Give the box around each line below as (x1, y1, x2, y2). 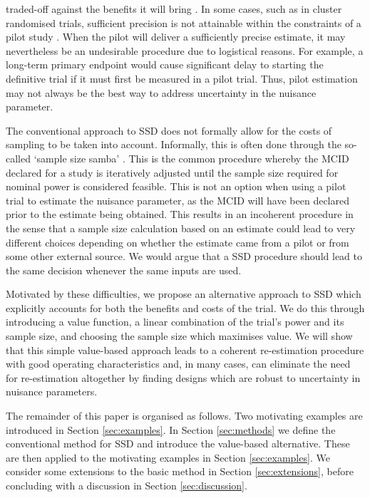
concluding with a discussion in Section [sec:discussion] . (6, 478, 247, 492)
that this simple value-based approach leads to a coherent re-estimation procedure (6, 342, 364, 357)
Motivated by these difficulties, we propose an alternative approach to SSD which (6, 286, 361, 301)
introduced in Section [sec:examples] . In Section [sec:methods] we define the (6, 422, 336, 437)
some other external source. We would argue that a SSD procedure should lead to (6, 249, 362, 264)
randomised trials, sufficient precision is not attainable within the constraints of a (6, 15, 361, 30)
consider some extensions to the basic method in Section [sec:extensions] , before (6, 464, 354, 479)
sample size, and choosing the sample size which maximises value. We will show (6, 328, 353, 343)
